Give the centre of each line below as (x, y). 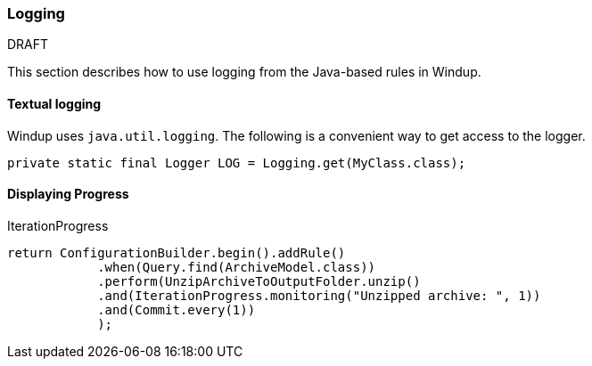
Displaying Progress (68, 194)
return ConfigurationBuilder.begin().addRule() (177, 252)
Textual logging (54, 103)
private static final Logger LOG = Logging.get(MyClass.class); (237, 163)
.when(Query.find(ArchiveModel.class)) (237, 267)
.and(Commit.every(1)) (177, 309)
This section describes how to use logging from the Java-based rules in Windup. (244, 72)
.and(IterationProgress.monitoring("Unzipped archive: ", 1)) (319, 295)
